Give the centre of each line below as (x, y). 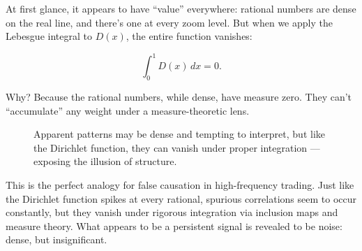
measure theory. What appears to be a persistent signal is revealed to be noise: (174, 225)
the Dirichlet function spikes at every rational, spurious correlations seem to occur (181, 198)
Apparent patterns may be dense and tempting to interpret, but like (179, 134)
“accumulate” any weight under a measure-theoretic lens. (128, 110)
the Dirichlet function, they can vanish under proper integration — (177, 147)
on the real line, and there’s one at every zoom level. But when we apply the (169, 22)
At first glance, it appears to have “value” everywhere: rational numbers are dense (181, 8)
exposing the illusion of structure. (105, 161)
